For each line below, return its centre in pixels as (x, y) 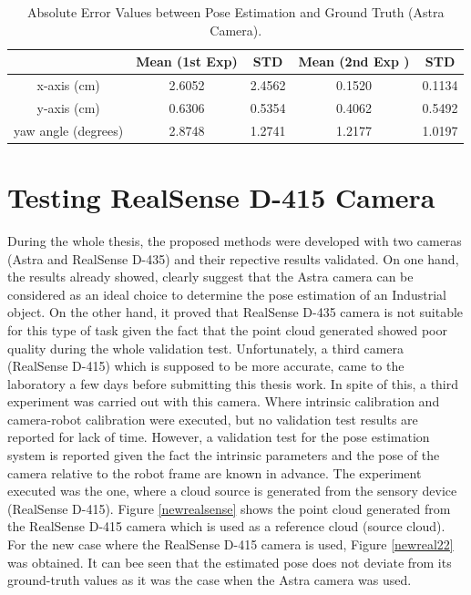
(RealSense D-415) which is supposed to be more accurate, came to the (206, 366)
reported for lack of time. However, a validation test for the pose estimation (219, 437)
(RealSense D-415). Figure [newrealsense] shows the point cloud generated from (229, 508)
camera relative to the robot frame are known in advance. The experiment (215, 472)
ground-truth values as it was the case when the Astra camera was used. (210, 580)
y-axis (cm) (68, 107)
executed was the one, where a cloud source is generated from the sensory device (232, 491)
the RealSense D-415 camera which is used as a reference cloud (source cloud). (226, 526)
